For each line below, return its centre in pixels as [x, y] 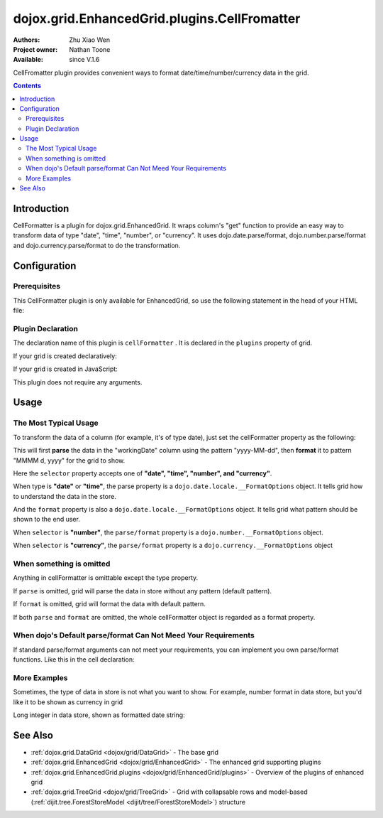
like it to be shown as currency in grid [68, 702]
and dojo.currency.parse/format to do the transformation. [97, 245]
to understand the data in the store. [65, 496]
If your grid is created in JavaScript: [66, 369]
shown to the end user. [47, 520]
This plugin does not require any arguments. [78, 382]
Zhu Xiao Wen [89, 40]
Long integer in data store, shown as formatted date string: [99, 715]
